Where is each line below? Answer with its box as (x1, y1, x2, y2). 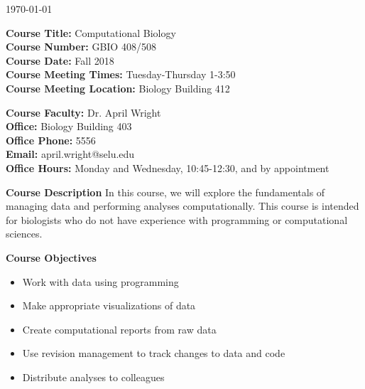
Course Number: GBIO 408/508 (6, 39, 156, 54)
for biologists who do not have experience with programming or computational (6, 212, 348, 227)
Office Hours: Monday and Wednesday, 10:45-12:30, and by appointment (6, 160, 329, 175)
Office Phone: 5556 (6, 132, 96, 147)
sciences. (6, 226, 43, 241)
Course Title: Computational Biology (6, 25, 176, 40)
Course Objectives (6, 250, 97, 265)
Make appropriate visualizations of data (22, 298, 196, 313)
